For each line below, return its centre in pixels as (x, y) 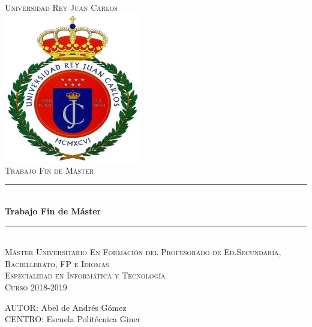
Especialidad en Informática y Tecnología (85, 275)
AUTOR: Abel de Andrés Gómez (66, 307)
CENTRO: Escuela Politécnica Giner (73, 319)
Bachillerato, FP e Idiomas (57, 263)
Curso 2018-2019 (36, 287)
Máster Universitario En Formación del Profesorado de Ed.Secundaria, (143, 252)
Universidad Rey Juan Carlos (61, 7)
